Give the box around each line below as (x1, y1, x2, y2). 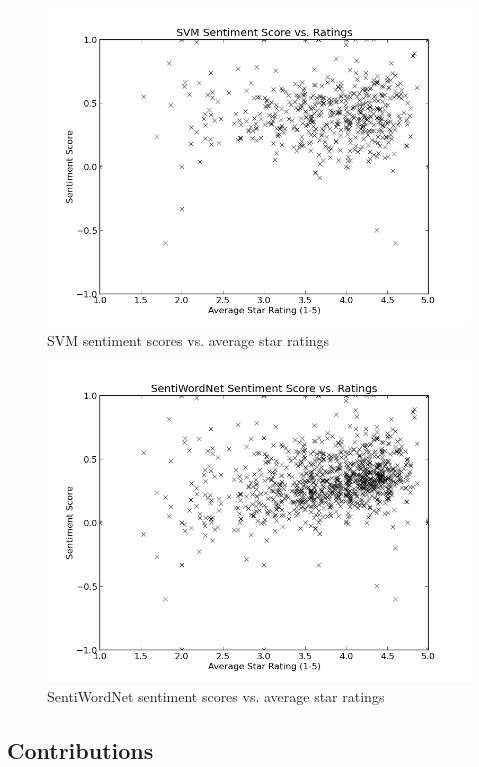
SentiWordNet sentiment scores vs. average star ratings (47, 685, 385, 706)
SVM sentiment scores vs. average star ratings (47, 329, 330, 350)
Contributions (7, 734, 154, 765)
